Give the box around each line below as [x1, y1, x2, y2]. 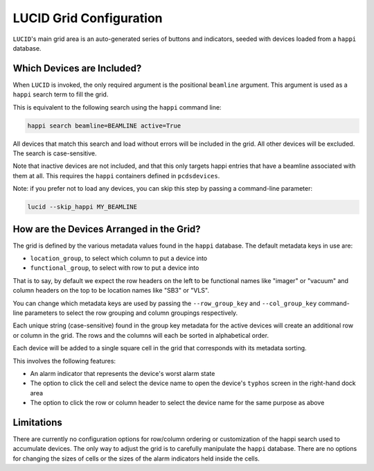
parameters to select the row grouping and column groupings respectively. [24, 309, 238, 317]
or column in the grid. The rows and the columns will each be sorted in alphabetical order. [12, 331, 269, 339]
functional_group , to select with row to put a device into [30, 264, 199, 272]
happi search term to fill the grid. [12, 90, 109, 99]
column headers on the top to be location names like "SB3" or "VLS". [12, 286, 210, 295]
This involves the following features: [12, 357, 116, 365]
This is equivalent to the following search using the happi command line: [12, 103, 222, 111]
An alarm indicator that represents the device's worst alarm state [30, 369, 215, 377]
